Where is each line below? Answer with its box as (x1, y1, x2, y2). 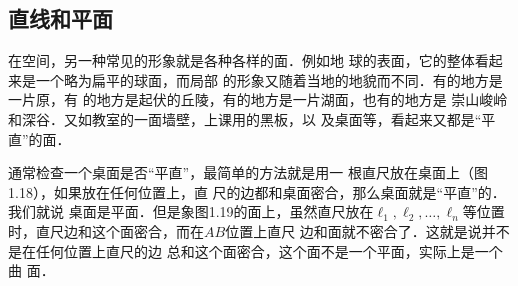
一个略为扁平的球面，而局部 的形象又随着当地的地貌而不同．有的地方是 (35, 69, 503, 90)
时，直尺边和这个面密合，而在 (8, 220, 204, 241)
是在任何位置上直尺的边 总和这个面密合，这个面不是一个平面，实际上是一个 (8, 240, 503, 261)
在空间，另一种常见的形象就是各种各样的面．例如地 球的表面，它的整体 (8, 50, 475, 71)
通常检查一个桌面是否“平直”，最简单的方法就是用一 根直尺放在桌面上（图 (8, 162, 488, 183)
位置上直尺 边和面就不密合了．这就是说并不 (225, 220, 510, 241)
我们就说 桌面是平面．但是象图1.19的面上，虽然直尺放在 (8, 201, 374, 222)
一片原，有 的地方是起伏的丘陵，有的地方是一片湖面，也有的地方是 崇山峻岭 (8, 89, 508, 110)
